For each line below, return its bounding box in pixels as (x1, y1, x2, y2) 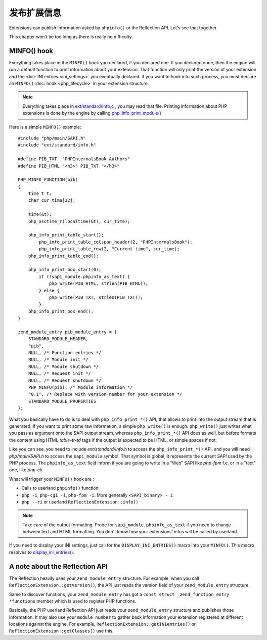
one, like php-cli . (9, 467, 44, 473)
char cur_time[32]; (28, 198, 76, 203)
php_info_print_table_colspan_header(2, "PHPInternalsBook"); (39, 239, 193, 245)
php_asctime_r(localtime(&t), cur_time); (28, 218, 131, 224)
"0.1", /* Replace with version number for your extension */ (28, 391, 182, 397)
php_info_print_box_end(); (28, 308, 94, 314)
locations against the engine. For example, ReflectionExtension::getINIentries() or (9, 621, 196, 627)
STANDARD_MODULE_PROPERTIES (28, 398, 96, 404)
